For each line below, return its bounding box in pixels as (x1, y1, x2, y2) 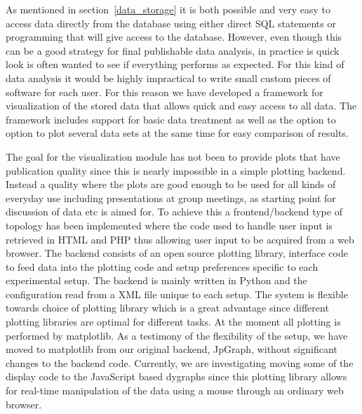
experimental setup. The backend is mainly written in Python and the (6, 273, 307, 288)
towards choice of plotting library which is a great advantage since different (6, 300, 329, 315)
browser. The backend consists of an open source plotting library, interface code (6, 246, 348, 260)
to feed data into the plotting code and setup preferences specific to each (6, 259, 319, 274)
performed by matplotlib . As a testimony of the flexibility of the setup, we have (6, 328, 348, 342)
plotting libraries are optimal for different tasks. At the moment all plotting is (6, 314, 341, 329)
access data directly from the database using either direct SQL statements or (6, 15, 336, 30)
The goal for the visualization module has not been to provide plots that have (6, 149, 340, 163)
